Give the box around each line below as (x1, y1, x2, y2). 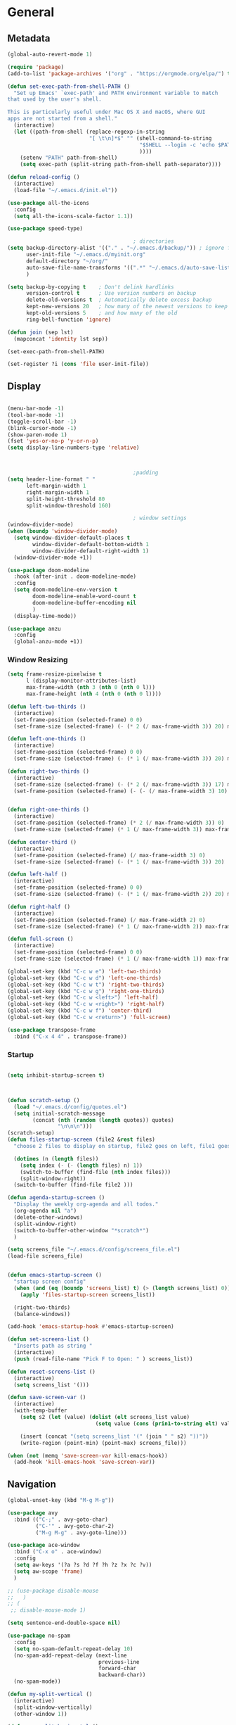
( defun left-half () (7, 871, 68, 878)
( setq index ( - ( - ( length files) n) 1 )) (20, 1162, 143, 1169)
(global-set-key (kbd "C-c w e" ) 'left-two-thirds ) (7, 968, 162, 975)
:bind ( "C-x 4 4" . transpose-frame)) (13, 1032, 128, 1040)
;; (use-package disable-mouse (7, 1587, 99, 1594)
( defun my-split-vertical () (7, 1691, 93, 1698)
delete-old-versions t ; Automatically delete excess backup (25, 296, 212, 303)
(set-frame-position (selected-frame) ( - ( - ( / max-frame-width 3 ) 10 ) (13, 788, 228, 795)
